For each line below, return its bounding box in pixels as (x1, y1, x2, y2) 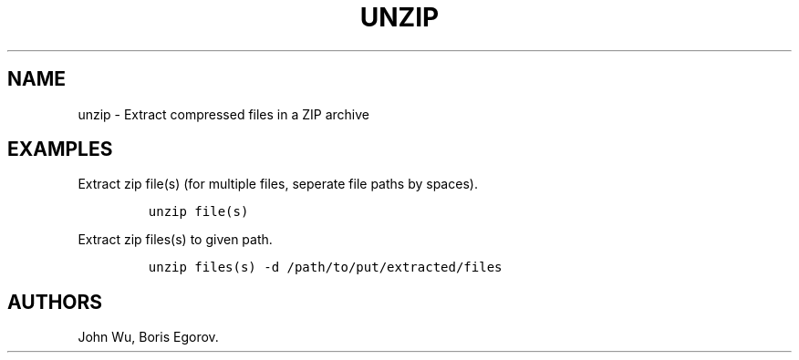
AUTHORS (7, 290, 103, 314)
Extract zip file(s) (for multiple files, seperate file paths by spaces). (78, 176, 478, 192)
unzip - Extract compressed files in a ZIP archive (78, 106, 370, 122)
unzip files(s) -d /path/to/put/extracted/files (148, 260, 503, 275)
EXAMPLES (7, 138, 113, 161)
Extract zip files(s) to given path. (78, 231, 273, 248)
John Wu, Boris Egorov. (78, 329, 219, 345)
